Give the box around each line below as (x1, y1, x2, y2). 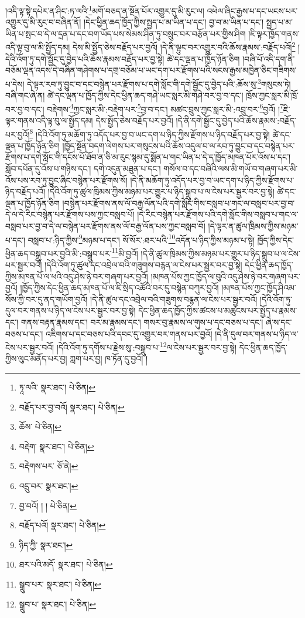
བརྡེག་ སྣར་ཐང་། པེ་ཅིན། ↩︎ (19, 440, 94, 452)
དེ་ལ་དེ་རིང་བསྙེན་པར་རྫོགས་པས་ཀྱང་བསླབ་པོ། (5, 208, 135, 220)
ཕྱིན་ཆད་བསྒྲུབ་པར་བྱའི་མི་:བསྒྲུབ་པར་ (5, 247, 112, 259)
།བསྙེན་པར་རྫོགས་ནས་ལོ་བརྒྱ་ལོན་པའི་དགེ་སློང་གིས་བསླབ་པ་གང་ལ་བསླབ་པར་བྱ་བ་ (62, 196, 295, 209)
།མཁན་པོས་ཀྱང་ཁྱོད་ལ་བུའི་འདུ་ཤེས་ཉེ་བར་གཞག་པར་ (150, 270, 300, 282)
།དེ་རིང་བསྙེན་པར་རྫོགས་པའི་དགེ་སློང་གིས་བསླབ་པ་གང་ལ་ (137, 208, 299, 220)
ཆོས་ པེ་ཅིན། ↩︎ (19, 420, 61, 433)
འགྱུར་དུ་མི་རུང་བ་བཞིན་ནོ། (5, 16, 81, 28)
